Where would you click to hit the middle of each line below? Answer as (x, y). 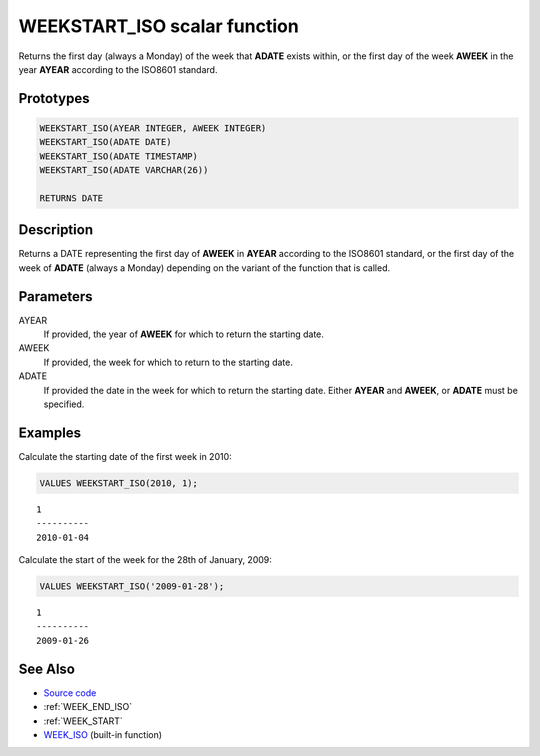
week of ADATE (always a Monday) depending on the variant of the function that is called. (204, 267)
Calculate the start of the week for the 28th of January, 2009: (145, 560)
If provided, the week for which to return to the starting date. (168, 362)
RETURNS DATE (71, 198)
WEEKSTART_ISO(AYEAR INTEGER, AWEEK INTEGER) (153, 128)
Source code (70, 692)
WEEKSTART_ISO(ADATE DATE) (105, 142)
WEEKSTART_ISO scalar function (158, 26)
